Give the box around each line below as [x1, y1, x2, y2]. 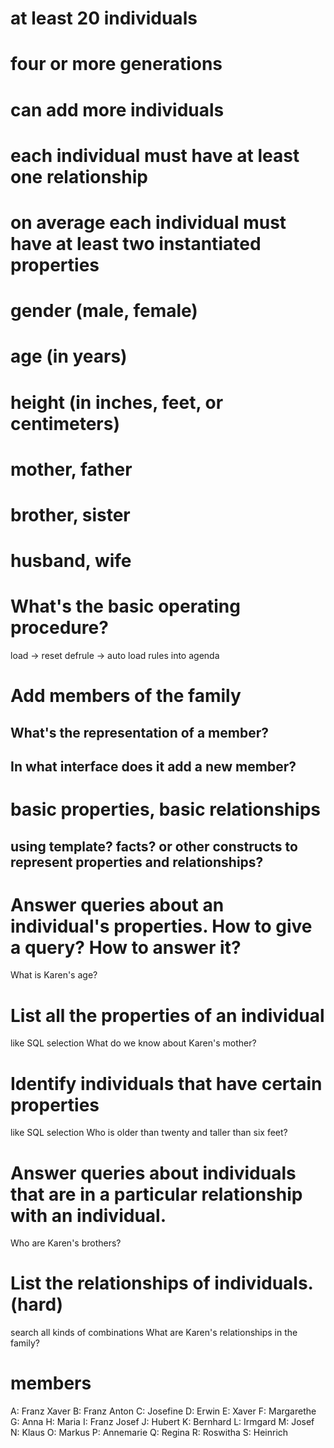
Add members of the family [10, 685, 242, 707]
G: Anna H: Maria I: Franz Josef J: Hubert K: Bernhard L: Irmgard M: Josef [10, 1416, 315, 1428]
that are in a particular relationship [10, 1183, 303, 1206]
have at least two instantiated [10, 232, 262, 255]
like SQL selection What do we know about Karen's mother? [10, 1037, 257, 1049]
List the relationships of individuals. [10, 1272, 314, 1295]
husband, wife [10, 550, 132, 572]
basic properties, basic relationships [10, 798, 321, 821]
